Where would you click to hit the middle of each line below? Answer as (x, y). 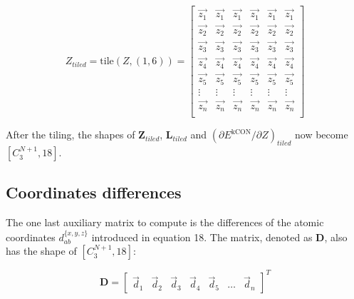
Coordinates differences (94, 192)
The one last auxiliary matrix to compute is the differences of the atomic (165, 222)
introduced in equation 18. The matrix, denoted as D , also (219, 237)
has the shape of (41, 251)
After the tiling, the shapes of (71, 135)
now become (322, 135)
